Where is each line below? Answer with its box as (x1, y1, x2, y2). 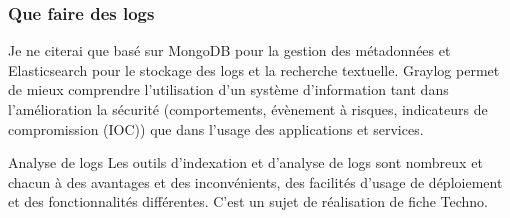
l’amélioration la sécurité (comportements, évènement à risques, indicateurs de (8, 99, 488, 119)
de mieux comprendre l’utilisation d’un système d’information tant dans (8, 79, 449, 100)
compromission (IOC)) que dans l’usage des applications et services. (8, 118, 424, 139)
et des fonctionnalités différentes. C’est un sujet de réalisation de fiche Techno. (8, 191, 489, 212)
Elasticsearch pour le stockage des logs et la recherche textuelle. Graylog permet (8, 59, 500, 80)
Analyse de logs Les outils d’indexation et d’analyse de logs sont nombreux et (8, 152, 483, 173)
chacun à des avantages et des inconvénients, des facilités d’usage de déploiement (8, 171, 503, 192)
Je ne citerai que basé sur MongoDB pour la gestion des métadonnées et (8, 40, 451, 61)
